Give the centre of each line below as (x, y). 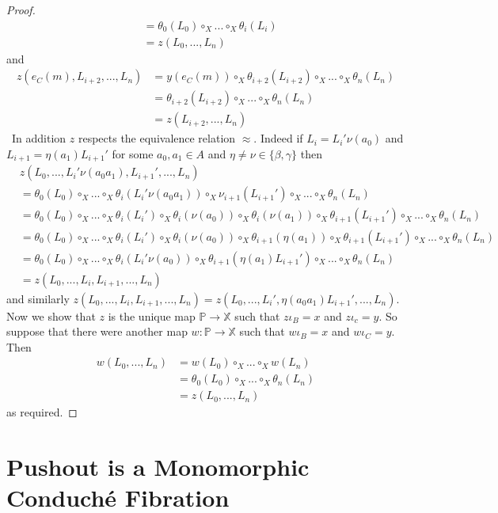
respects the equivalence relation (157, 138)
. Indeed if (278, 138)
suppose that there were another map (97, 331)
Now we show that (51, 315)
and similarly (38, 298)
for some (133, 153)
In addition (39, 138)
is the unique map (152, 315)
